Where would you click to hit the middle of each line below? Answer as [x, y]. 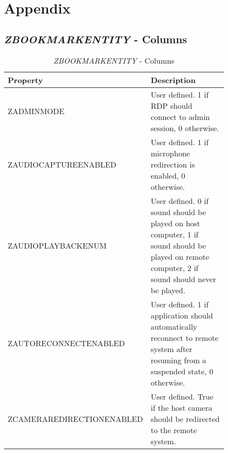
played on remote [180, 256]
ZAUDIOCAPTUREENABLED [62, 164]
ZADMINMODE [36, 111]
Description [173, 80]
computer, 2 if [174, 268]
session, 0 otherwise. [185, 128]
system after [171, 349]
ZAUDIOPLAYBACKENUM [57, 245]
